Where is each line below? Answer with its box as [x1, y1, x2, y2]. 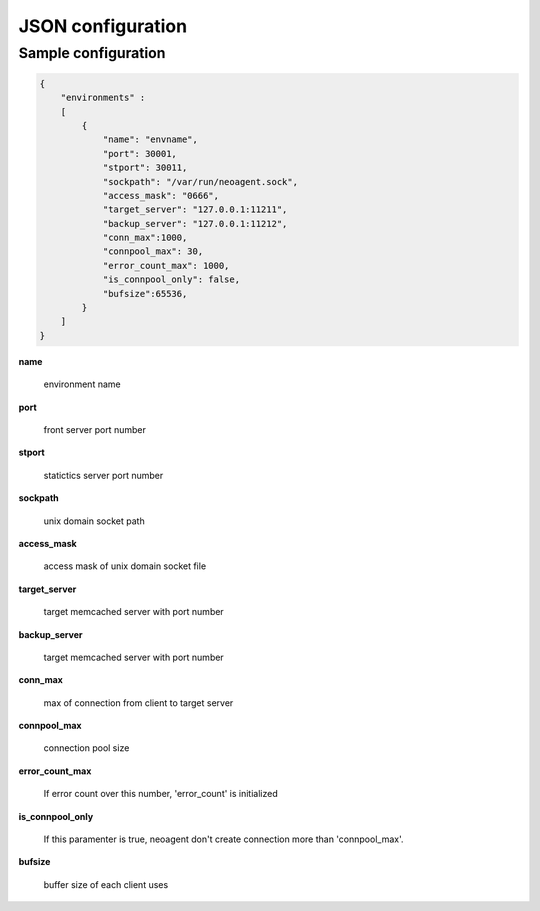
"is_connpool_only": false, [102, 274, 240, 285]
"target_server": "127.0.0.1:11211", [102, 204, 288, 215]
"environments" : [60, 92, 146, 104]
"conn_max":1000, [102, 232, 188, 244]
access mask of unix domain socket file [43, 560, 207, 572]
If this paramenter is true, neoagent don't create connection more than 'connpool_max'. [43, 833, 404, 845]
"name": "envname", [102, 134, 199, 145]
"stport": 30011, [102, 162, 188, 174]
